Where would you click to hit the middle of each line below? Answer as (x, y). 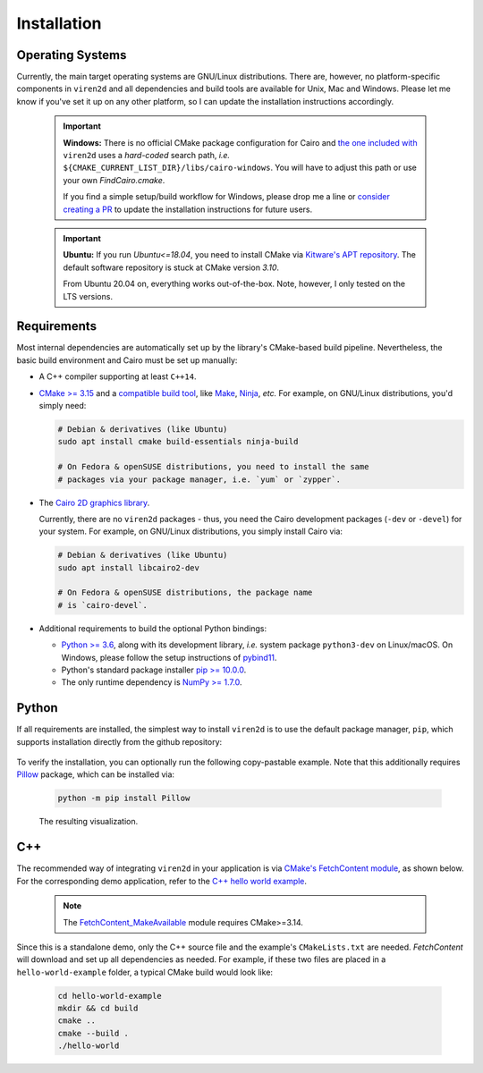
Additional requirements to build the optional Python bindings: (153, 628)
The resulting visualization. (89, 822)
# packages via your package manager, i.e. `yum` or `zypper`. (199, 479)
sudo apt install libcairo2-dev (129, 567)
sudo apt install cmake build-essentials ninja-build (178, 442)
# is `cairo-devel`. (102, 605)
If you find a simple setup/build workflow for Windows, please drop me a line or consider (227, 197)
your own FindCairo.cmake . (114, 180)
